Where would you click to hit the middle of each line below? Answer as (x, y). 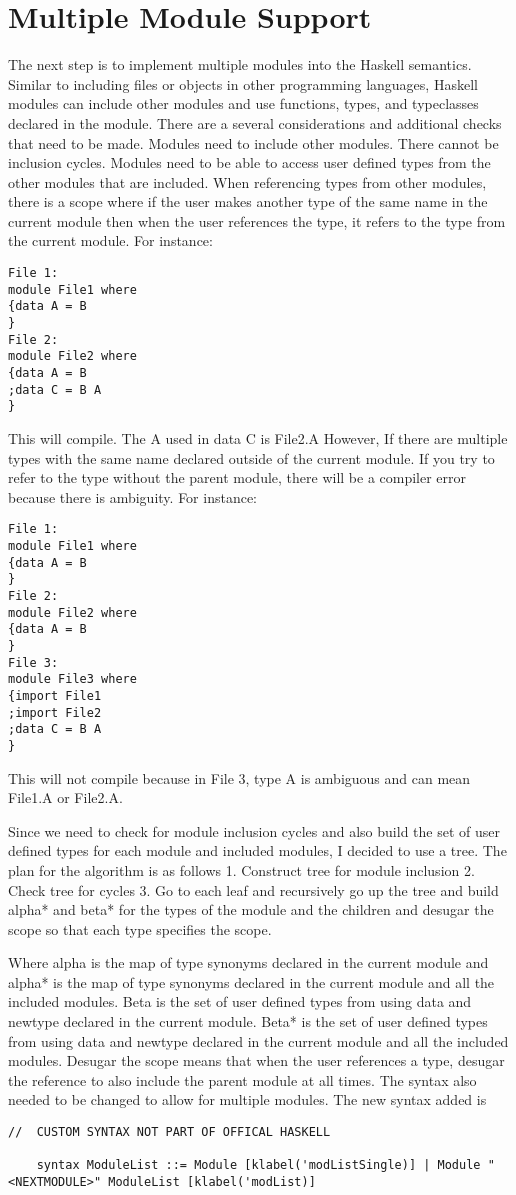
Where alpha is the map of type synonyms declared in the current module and (248, 962)
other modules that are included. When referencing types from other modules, (247, 181)
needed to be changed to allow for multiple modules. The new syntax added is (247, 1099)
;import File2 (55, 712)
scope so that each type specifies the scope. (140, 928)
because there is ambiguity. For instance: (133, 496)
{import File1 (55, 695)
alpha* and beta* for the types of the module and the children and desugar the (251, 909)
